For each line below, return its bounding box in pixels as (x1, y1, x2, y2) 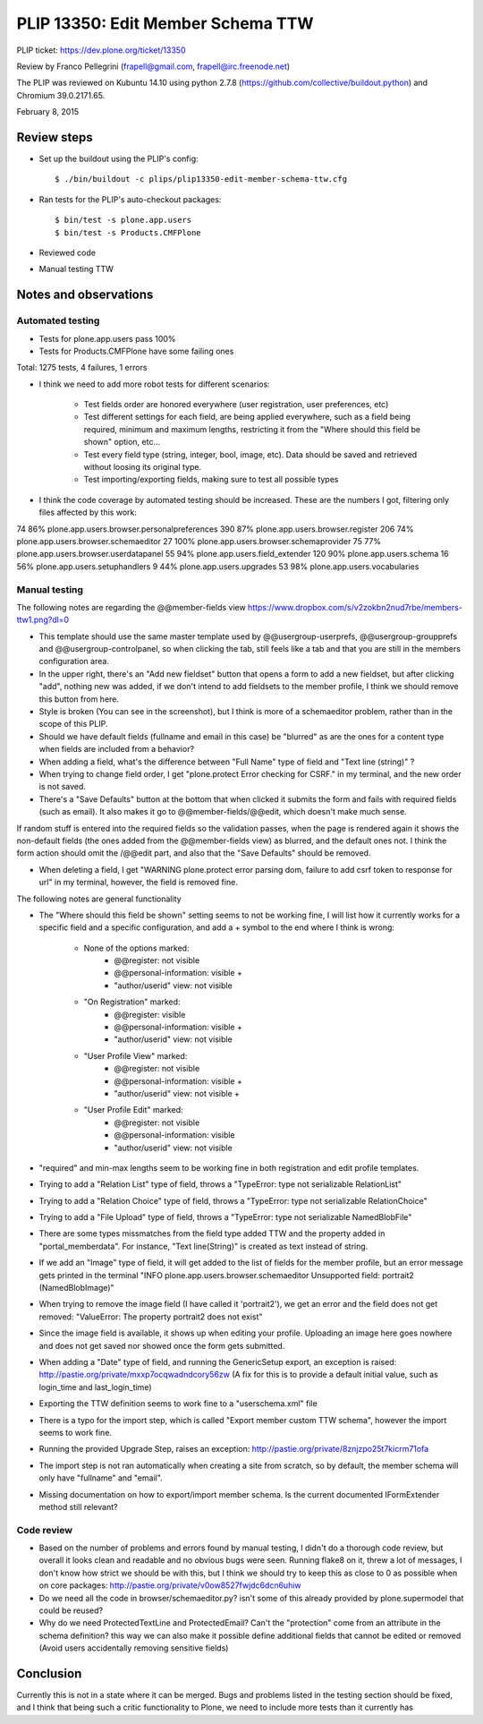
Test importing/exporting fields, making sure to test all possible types (83, 474, 339, 485)
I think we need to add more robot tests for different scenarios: (38, 379, 270, 389)
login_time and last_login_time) (38, 1381, 152, 1392)
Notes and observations (16, 287, 154, 303)
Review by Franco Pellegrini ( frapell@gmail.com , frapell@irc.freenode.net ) (16, 61, 291, 72)
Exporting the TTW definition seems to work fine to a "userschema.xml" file (38, 1398, 318, 1409)
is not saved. (38, 781, 87, 792)
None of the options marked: (83, 943, 190, 953)
